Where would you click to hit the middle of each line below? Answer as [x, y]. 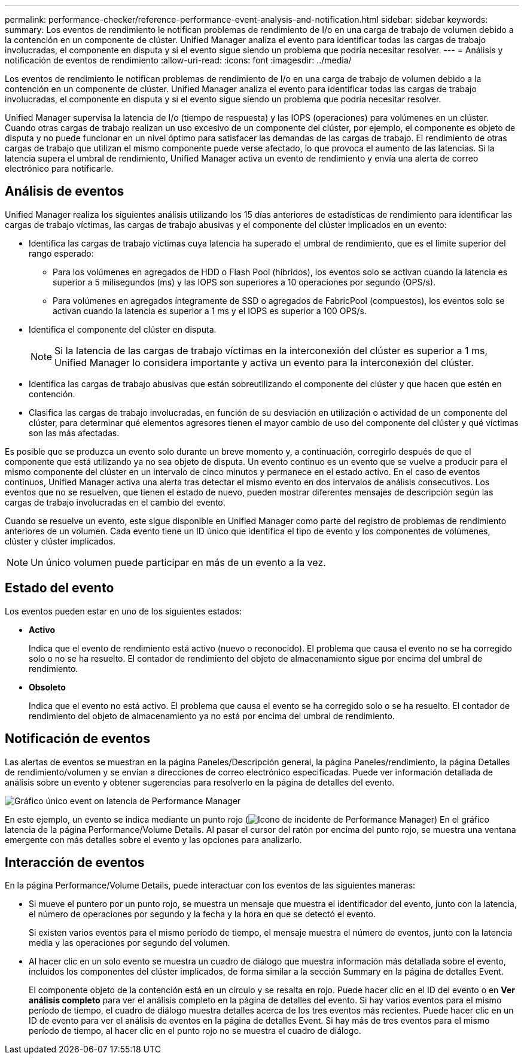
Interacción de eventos [75, 862]
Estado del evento [60, 588]
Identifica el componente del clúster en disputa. [123, 329]
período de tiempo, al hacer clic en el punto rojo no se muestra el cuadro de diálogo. [195, 1031]
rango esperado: [61, 253]
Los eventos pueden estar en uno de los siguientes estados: [123, 611]
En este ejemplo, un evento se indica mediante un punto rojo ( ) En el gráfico [247, 819]
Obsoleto [47, 687]
